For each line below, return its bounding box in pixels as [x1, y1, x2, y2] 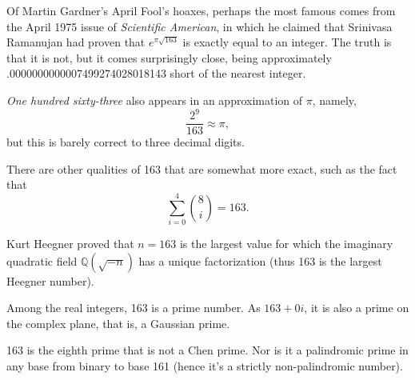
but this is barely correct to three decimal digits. [6, 134, 245, 150]
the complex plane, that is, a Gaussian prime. [6, 314, 230, 331]
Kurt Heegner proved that [6, 235, 134, 252]
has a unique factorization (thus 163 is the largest [138, 252, 382, 269]
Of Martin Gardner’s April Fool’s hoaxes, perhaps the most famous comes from [6, 2, 396, 18]
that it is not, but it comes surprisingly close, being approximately [6, 49, 332, 66]
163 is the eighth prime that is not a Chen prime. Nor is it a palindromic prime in [6, 342, 409, 358]
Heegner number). [6, 272, 94, 289]
